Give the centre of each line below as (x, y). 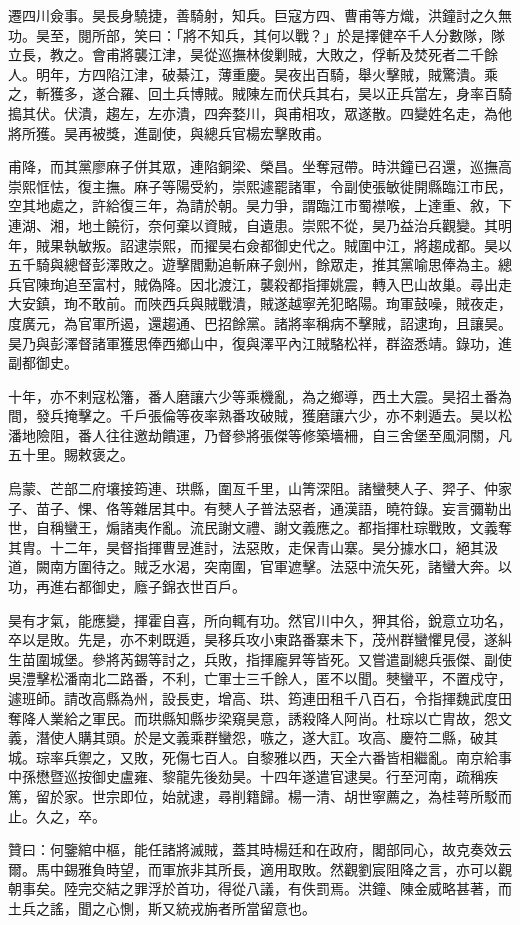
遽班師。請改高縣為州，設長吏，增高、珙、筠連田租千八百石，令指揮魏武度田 (260, 698)
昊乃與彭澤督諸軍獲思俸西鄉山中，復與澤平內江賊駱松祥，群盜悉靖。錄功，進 (260, 342)
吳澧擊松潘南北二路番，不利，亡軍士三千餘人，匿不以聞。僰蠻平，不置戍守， (260, 678)
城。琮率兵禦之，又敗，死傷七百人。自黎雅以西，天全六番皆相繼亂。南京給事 (260, 756)
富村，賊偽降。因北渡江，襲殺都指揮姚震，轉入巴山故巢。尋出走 (301, 283)
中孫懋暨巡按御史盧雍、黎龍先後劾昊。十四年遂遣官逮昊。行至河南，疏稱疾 (253, 776)
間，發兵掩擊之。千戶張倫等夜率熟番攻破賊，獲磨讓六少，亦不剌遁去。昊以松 (260, 415)
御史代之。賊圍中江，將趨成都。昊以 (392, 244)
